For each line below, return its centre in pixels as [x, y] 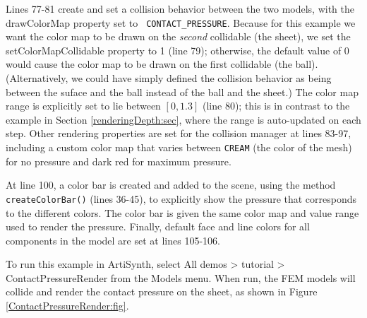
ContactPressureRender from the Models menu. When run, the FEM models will [181, 277]
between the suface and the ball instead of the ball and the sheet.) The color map [182, 92]
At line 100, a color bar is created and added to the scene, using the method [171, 185]
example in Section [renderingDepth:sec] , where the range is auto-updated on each [183, 119]
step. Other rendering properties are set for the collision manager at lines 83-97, [179, 133]
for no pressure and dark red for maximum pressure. [119, 161]
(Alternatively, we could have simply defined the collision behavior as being [169, 78]
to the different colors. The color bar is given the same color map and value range [182, 212]
